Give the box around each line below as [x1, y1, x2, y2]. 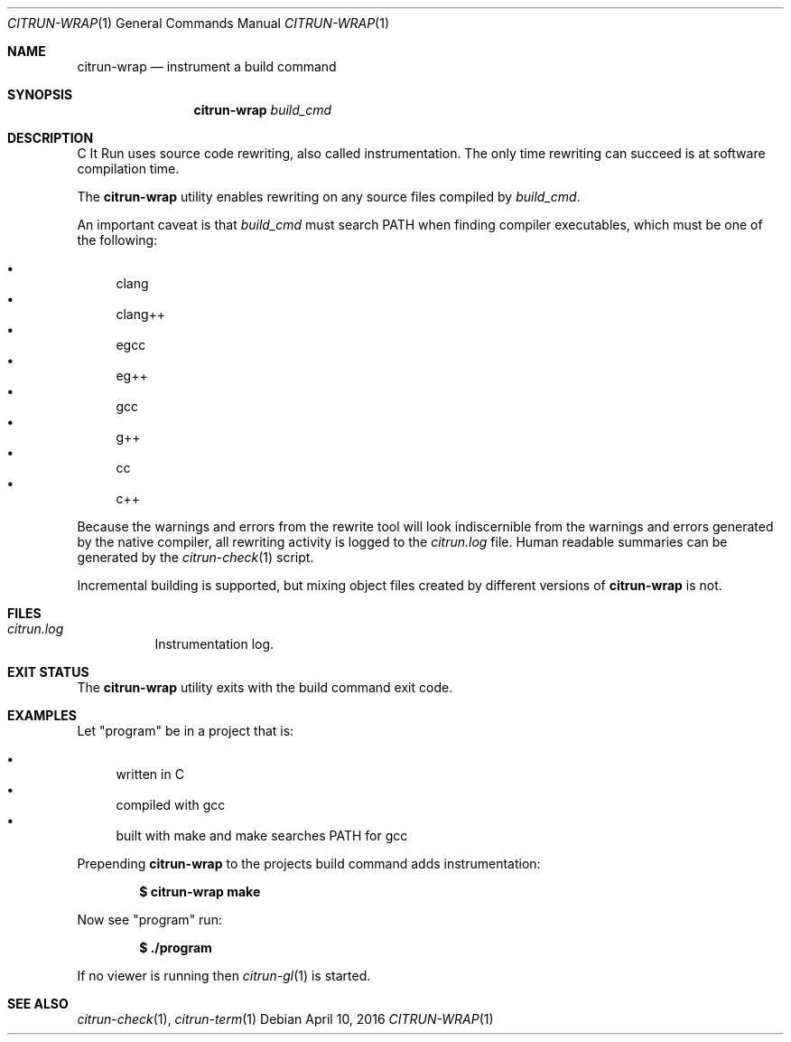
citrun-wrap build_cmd [193, 102, 332, 117]
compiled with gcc [116, 797, 226, 812]
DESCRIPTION [7, 130, 94, 146]
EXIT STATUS [7, 664, 89, 680]
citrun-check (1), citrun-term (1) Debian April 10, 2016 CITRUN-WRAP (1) [77, 1011, 494, 1027]
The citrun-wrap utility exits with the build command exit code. [77, 680, 453, 695]
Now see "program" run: [77, 912, 222, 927]
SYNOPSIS [7, 87, 73, 102]
